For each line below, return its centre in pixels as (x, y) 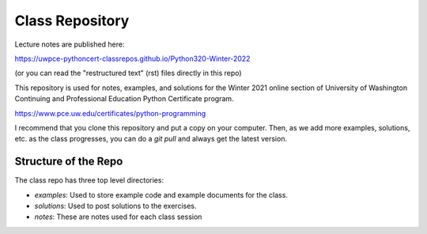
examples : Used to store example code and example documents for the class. (161, 194)
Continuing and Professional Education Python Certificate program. (124, 99)
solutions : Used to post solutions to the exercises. (115, 206)
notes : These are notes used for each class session (118, 217)
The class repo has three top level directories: (89, 180)
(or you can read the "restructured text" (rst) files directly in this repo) (128, 73)
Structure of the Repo (69, 162)
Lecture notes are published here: (70, 44)
